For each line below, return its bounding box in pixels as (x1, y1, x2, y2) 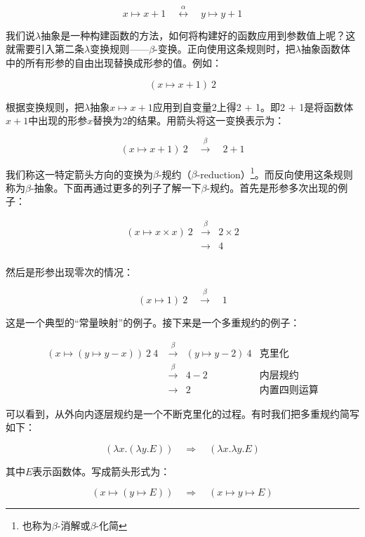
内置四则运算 (259, 385, 319, 395)
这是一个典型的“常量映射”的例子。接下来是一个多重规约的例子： (6, 315, 300, 330)
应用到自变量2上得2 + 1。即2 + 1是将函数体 (152, 99, 354, 114)
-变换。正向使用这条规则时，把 (154, 41, 296, 56)
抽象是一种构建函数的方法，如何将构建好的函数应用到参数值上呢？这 (41, 27, 356, 42)
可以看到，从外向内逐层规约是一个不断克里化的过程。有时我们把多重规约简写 (6, 406, 359, 420)
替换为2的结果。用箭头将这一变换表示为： (93, 113, 285, 128)
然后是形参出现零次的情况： (6, 264, 133, 279)
